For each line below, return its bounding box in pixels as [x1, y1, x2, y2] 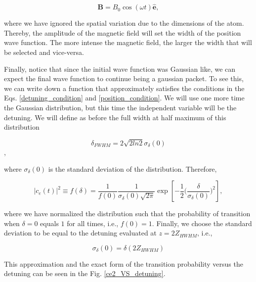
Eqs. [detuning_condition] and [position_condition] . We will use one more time [4, 93, 245, 103]
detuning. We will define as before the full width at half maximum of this [4, 112, 226, 122]
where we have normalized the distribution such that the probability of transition [4, 208, 251, 219]
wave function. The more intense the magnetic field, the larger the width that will [4, 37, 252, 47]
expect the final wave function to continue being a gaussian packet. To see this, [4, 73, 244, 84]
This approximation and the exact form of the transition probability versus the [4, 258, 243, 269]
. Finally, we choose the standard [152, 218, 252, 228]
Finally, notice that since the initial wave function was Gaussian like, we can [4, 63, 236, 74]
